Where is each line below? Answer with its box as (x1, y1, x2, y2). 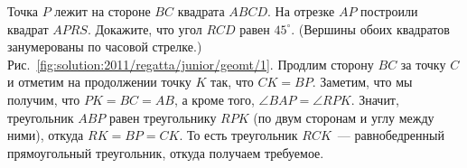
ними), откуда (7, 126, 84, 145)
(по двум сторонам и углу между (253, 107, 434, 126)
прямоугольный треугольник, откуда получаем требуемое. (7, 143, 324, 162)
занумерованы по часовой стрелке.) (7, 37, 202, 56)
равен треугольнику (108, 107, 217, 126)
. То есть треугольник (179, 126, 298, 145)
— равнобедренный (337, 126, 444, 145)
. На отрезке (267, 2, 335, 20)
